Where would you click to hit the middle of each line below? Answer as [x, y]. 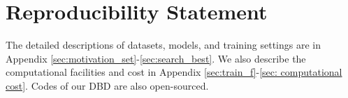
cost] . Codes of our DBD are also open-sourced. [107, 85]
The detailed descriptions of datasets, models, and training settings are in [163, 45]
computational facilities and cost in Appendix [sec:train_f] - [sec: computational [174, 72]
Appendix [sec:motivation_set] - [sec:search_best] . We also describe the [156, 58]
